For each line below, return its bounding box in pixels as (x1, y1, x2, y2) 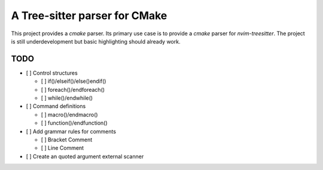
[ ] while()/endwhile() (41, 94, 93, 101)
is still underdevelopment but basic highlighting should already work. (11, 38, 181, 45)
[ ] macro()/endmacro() (41, 111, 98, 118)
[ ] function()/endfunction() (41, 119, 108, 126)
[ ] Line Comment (41, 144, 84, 152)
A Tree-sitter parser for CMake (11, 9, 167, 22)
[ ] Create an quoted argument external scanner (26, 153, 144, 160)
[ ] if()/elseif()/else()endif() (41, 78, 106, 85)
